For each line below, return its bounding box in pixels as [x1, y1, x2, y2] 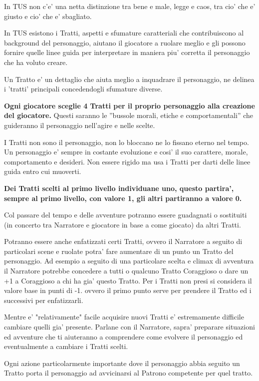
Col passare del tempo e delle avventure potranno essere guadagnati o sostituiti [4, 209, 247, 220]
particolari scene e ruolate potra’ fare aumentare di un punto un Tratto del [4, 245, 234, 256]
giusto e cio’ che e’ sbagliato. [4, 10, 92, 21]
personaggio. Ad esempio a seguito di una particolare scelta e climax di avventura [4, 255, 254, 266]
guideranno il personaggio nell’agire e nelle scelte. [4, 119, 155, 130]
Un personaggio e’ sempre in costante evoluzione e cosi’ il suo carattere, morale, [4, 146, 248, 157]
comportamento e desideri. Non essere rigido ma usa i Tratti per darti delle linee [4, 156, 251, 166]
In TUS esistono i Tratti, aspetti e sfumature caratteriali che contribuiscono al [4, 27, 244, 38]
